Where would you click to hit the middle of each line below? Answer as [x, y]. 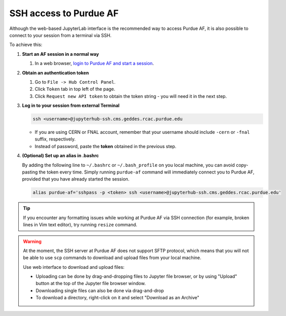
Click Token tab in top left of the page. [75, 89]
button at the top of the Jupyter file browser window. [91, 284]
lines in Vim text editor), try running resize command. [80, 225]
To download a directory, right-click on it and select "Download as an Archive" [118, 298]
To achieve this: [26, 45]
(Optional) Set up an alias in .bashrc [60, 156]
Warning [32, 241]
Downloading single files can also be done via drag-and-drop [100, 290]
